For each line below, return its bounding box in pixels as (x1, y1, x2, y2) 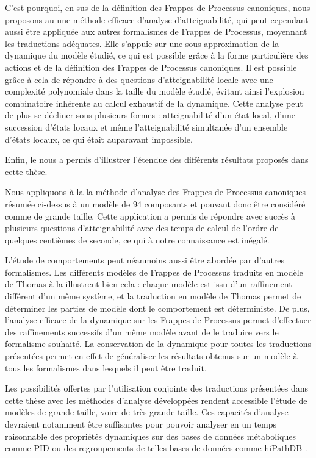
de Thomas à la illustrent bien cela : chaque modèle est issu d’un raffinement (5, 277, 292, 290)
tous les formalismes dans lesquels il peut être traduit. (5, 361, 207, 374)
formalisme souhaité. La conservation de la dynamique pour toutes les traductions (5, 337, 312, 350)
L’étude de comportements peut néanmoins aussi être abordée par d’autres (5, 254, 285, 267)
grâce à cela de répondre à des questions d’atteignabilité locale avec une (5, 73, 273, 85)
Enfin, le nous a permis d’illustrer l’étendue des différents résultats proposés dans (5, 153, 309, 166)
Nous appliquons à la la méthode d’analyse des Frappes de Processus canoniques (5, 185, 306, 198)
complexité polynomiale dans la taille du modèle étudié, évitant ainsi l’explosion (5, 85, 304, 98)
